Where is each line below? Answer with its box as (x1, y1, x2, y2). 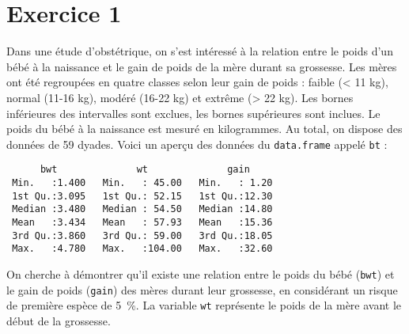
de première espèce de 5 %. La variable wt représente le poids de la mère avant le (6, 297, 402, 313)
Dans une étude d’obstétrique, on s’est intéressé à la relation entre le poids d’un (6, 43, 393, 59)
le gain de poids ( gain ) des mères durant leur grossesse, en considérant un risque (6, 281, 398, 298)
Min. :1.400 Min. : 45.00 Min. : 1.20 (12, 177, 273, 188)
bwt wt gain (40, 164, 250, 176)
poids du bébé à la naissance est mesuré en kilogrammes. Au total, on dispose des (6, 120, 403, 137)
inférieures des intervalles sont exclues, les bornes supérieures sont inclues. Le (6, 104, 381, 121)
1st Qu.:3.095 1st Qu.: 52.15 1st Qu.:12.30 (12, 190, 273, 202)
